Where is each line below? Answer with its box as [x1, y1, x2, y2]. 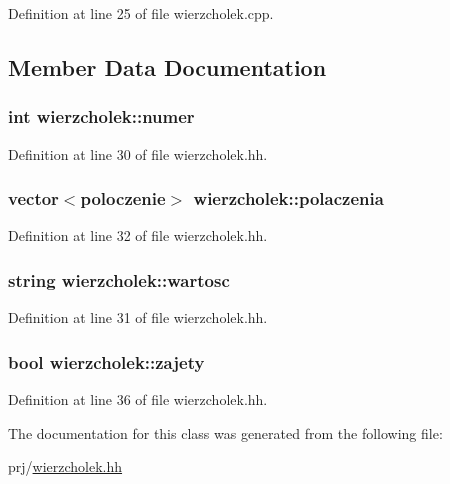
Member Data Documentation [8, 51, 327, 82]
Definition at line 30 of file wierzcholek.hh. [8, 143, 268, 164]
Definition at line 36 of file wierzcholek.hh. [8, 389, 268, 410]
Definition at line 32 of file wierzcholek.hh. [8, 225, 268, 246]
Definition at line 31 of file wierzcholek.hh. [8, 307, 268, 328]
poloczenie [80, 186, 166, 211]
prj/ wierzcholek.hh [8, 456, 123, 477]
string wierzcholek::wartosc [8, 267, 230, 292]
